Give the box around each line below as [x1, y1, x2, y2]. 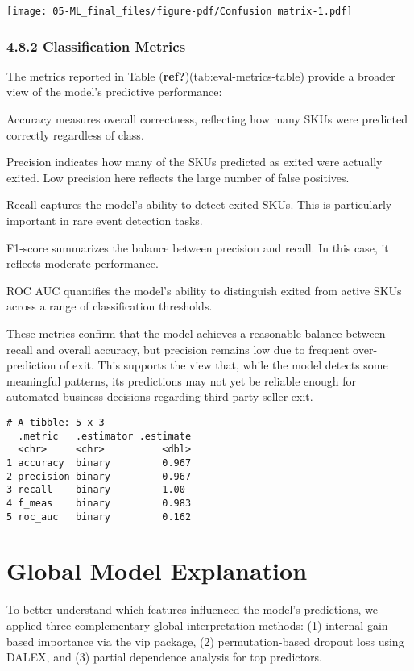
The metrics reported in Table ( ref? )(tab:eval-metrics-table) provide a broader [6, 67, 395, 84]
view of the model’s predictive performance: [6, 83, 222, 100]
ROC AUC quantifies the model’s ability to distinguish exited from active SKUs [6, 281, 402, 298]
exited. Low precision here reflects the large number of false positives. [6, 169, 350, 185]
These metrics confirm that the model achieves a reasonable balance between [6, 325, 386, 341]
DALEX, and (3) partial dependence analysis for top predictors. [6, 648, 322, 665]
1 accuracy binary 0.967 [6, 456, 192, 469]
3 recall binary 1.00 [6, 484, 185, 496]
